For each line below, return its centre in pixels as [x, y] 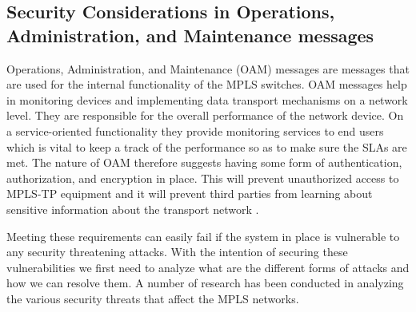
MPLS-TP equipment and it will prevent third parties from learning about [190, 194]
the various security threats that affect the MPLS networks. [153, 298]
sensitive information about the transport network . [133, 209]
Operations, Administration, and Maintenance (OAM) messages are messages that [208, 68]
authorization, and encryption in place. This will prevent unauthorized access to [203, 178]
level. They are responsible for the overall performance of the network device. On [205, 115]
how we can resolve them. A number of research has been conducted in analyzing [205, 283]
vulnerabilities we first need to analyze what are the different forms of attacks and [208, 267]
